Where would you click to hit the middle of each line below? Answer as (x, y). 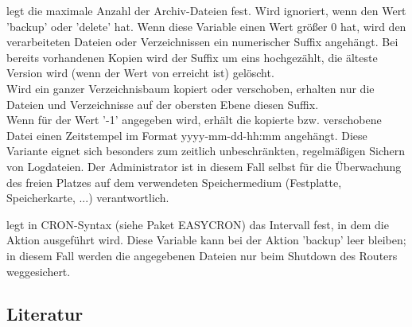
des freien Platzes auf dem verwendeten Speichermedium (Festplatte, (174, 182)
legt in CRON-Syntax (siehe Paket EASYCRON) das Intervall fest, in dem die (198, 224)
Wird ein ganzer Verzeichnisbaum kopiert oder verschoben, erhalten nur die (190, 88)
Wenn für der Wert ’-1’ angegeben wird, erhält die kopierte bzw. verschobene (194, 120)
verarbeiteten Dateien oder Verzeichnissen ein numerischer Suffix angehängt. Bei (202, 42)
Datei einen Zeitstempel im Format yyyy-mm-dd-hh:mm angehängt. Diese (187, 135)
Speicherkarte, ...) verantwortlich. (88, 198)
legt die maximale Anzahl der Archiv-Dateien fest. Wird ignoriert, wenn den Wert (206, 10)
